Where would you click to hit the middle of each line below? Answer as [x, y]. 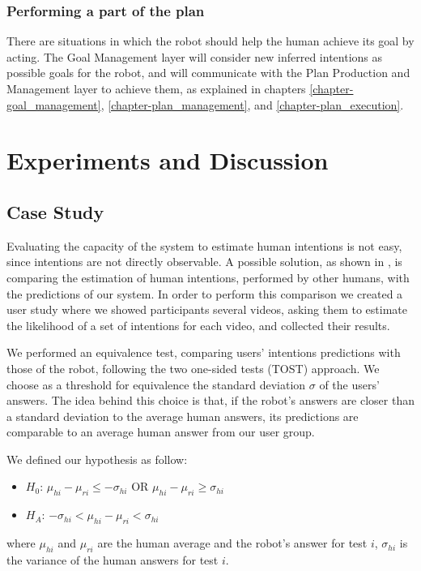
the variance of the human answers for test [113, 559]
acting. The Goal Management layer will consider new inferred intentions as [195, 56]
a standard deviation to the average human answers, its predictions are [183, 416]
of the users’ [349, 384]
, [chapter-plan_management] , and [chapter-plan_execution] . [252, 104]
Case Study [55, 211]
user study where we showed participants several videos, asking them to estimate [207, 309]
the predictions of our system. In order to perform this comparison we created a [205, 293]
